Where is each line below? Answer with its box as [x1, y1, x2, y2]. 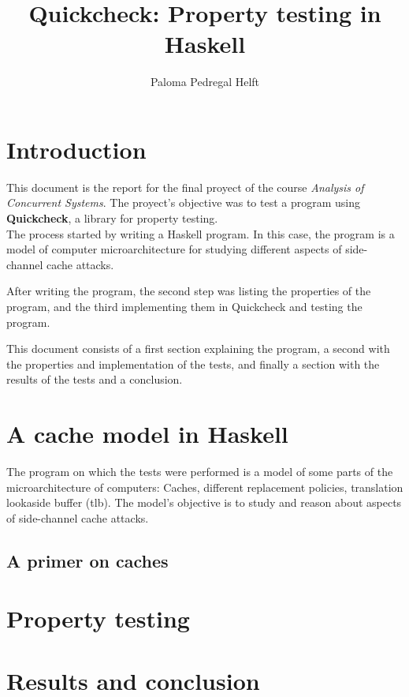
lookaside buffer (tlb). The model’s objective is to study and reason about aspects [6, 494, 402, 511]
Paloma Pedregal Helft [150, 73, 260, 90]
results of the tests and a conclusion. [6, 371, 183, 388]
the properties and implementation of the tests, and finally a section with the [6, 355, 380, 372]
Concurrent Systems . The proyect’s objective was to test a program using [6, 194, 361, 211]
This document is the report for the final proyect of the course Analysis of [6, 178, 364, 195]
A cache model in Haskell [6, 418, 288, 450]
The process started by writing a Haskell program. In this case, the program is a [6, 225, 395, 242]
